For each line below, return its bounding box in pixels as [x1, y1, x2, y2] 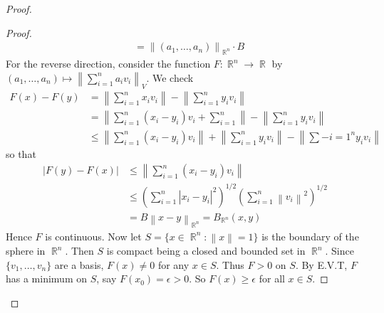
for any [157, 257, 190, 272]
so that [6, 147, 36, 161]
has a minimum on [6, 271, 88, 286]
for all [259, 271, 285, 286]
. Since [325, 243, 354, 258]
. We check [146, 70, 194, 85]
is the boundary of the [261, 228, 359, 243]
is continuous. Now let [45, 228, 142, 243]
